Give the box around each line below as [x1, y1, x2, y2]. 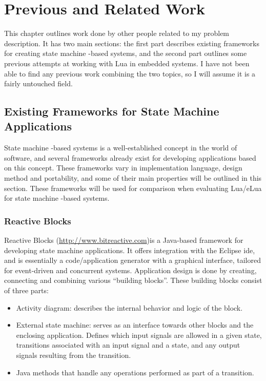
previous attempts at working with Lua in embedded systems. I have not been [4, 58, 250, 68]
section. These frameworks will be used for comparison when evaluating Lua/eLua [4, 182, 262, 193]
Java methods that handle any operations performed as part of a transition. [16, 367, 254, 377]
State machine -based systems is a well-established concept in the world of [4, 142, 237, 153]
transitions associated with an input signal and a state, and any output [16, 339, 240, 350]
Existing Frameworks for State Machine [4, 103, 219, 119]
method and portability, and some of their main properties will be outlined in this [4, 173, 262, 183]
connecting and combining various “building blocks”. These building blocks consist [4, 275, 262, 285]
